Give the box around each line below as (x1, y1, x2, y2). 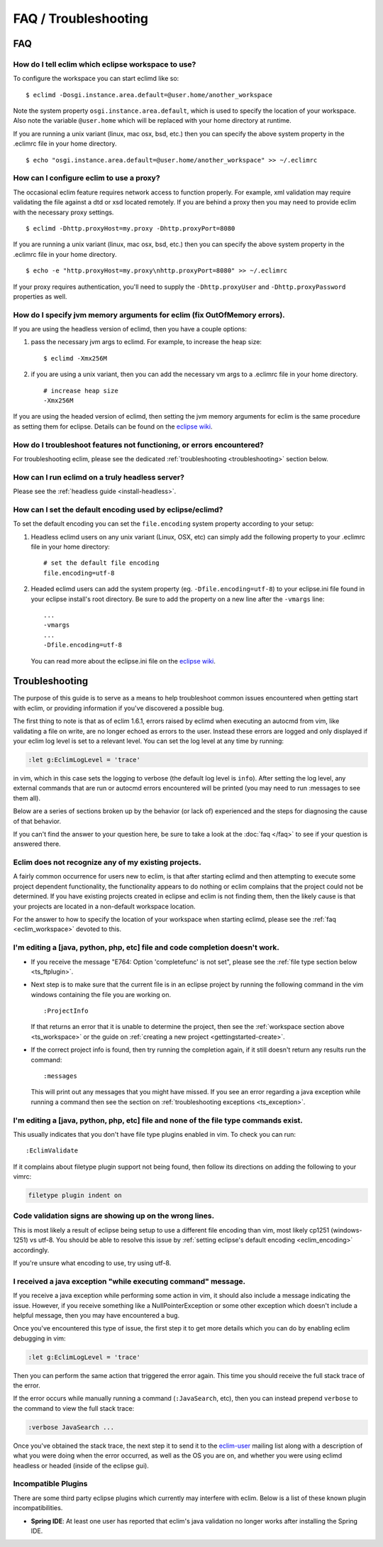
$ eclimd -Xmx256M (43, 354, 108, 362)
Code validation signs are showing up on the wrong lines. (13, 1211, 215, 1221)
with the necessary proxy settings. (13, 208, 114, 216)
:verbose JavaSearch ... (28, 1423, 115, 1431)
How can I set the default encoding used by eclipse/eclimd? (13, 505, 223, 514)
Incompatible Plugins (13, 1479, 88, 1489)
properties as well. (13, 292, 67, 301)
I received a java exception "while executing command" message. (13, 1276, 246, 1286)
